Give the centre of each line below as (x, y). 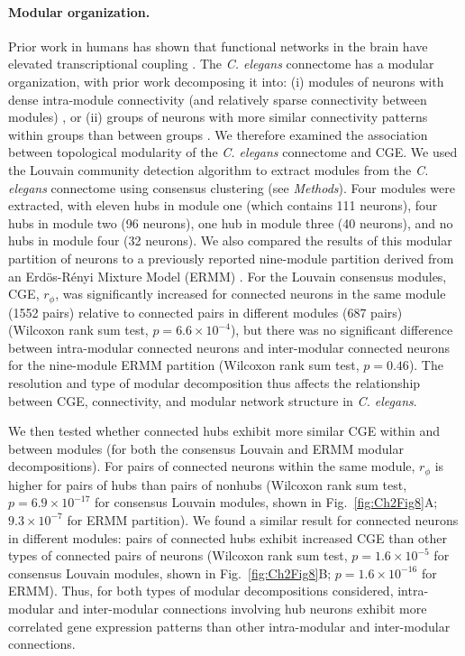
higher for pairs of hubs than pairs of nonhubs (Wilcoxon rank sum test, (208, 484)
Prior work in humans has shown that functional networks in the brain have (218, 46)
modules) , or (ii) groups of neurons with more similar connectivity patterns (218, 117)
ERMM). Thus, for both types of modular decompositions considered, (201, 591)
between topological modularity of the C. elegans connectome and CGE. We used (233, 152)
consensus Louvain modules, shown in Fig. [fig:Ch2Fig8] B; (170, 573)
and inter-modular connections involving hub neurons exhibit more (242, 608)
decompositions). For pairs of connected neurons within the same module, (212, 466)
